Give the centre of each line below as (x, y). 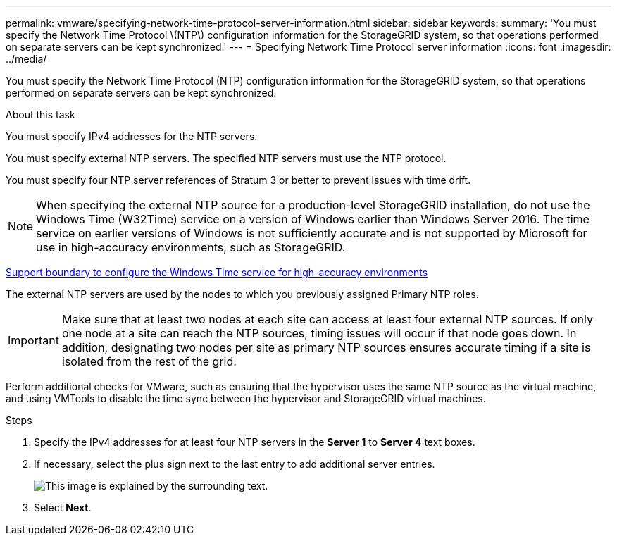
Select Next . (63, 508)
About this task (40, 114)
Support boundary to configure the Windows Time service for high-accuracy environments (217, 272)
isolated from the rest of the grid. (149, 361)
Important (33, 340)
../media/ (26, 59)
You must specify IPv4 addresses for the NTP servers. (132, 136)
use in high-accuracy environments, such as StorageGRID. (191, 247)
